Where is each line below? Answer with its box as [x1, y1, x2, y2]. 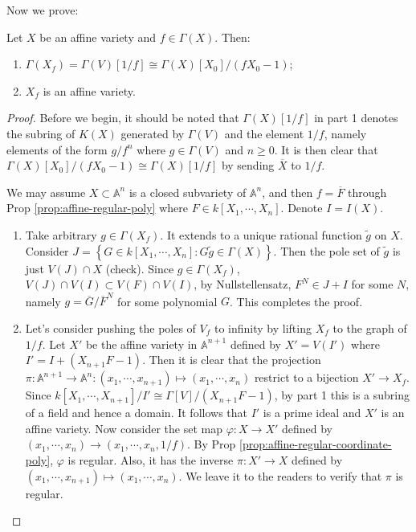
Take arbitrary [25, 226, 97, 243]
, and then [262, 183, 313, 200]
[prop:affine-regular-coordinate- [239, 436, 392, 452]
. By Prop [187, 436, 236, 452]
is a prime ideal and [263, 404, 361, 421]
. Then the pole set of [273, 242, 380, 259]
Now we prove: [6, 2, 79, 18]
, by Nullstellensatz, [194, 276, 292, 293]
